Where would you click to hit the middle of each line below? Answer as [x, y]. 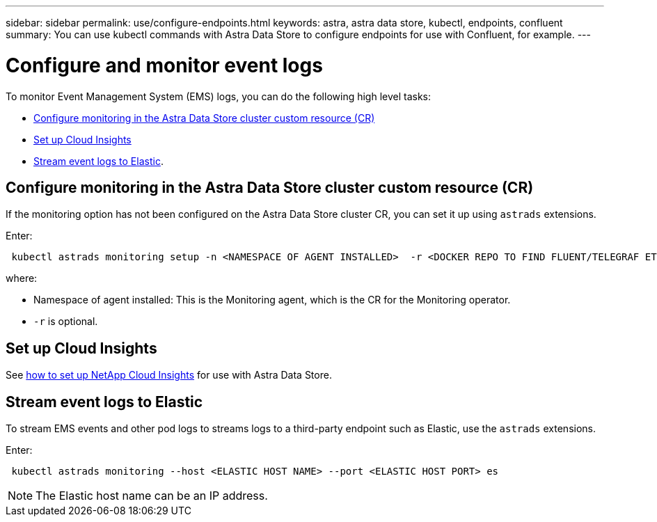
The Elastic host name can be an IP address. [152, 496]
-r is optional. [66, 322]
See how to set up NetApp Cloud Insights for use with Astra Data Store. [169, 375]
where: [22, 278]
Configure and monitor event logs [164, 65]
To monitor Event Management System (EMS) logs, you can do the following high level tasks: [219, 96]
